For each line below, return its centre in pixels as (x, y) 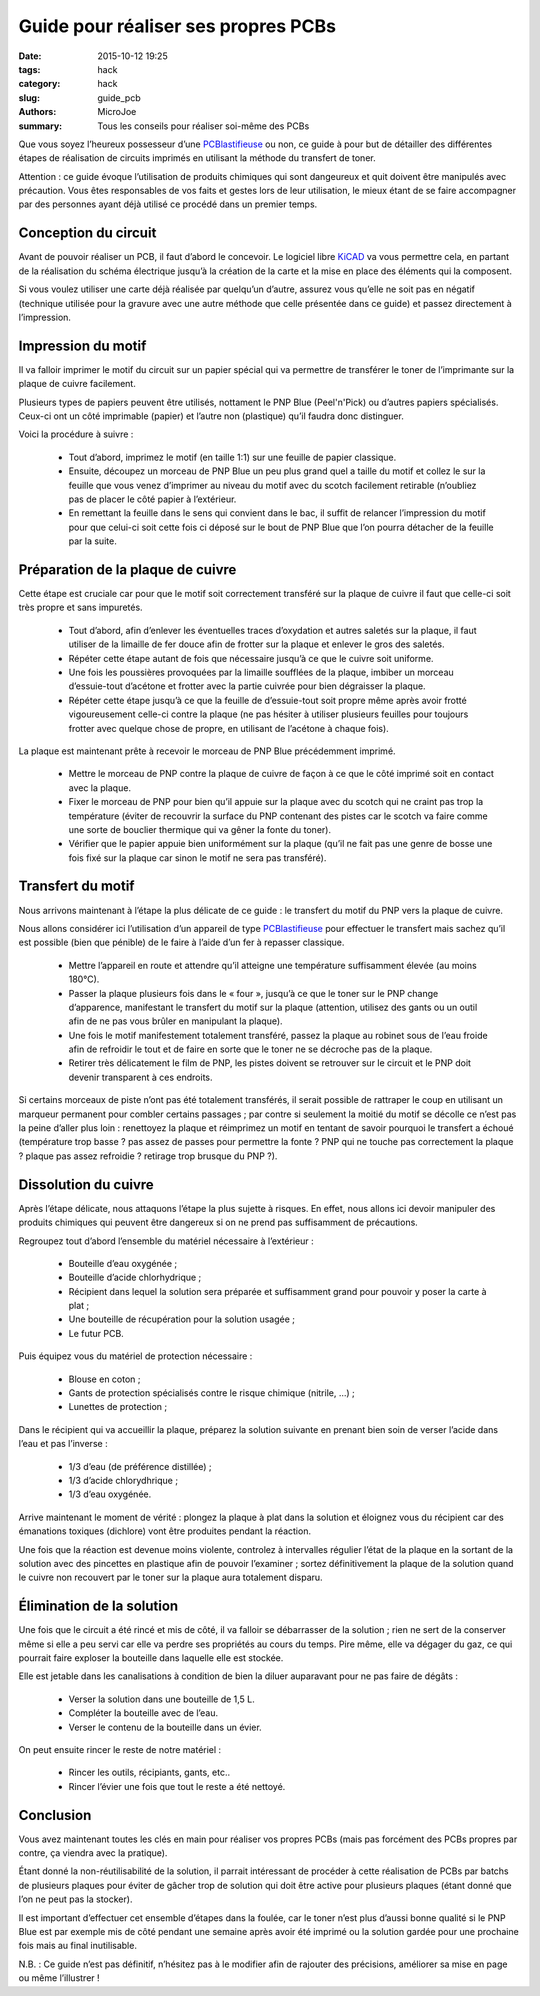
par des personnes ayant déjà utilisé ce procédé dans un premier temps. (168, 204)
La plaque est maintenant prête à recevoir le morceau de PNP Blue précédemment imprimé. (207, 751)
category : (39, 84)
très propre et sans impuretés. (81, 607)
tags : (29, 69)
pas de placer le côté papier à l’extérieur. (152, 499)
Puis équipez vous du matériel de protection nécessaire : (135, 1356)
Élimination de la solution (98, 1606)
